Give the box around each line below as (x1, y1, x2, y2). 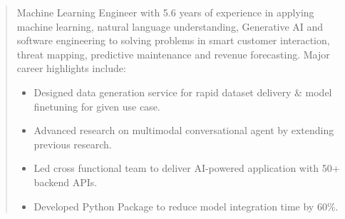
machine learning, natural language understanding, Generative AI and (16, 19, 324, 34)
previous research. (34, 136, 112, 151)
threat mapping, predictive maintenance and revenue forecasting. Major (16, 46, 330, 61)
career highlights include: (16, 61, 126, 76)
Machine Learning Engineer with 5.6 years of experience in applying (16, 5, 314, 19)
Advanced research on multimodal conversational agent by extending (34, 123, 334, 138)
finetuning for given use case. (34, 98, 160, 113)
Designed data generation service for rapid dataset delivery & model (34, 84, 332, 99)
